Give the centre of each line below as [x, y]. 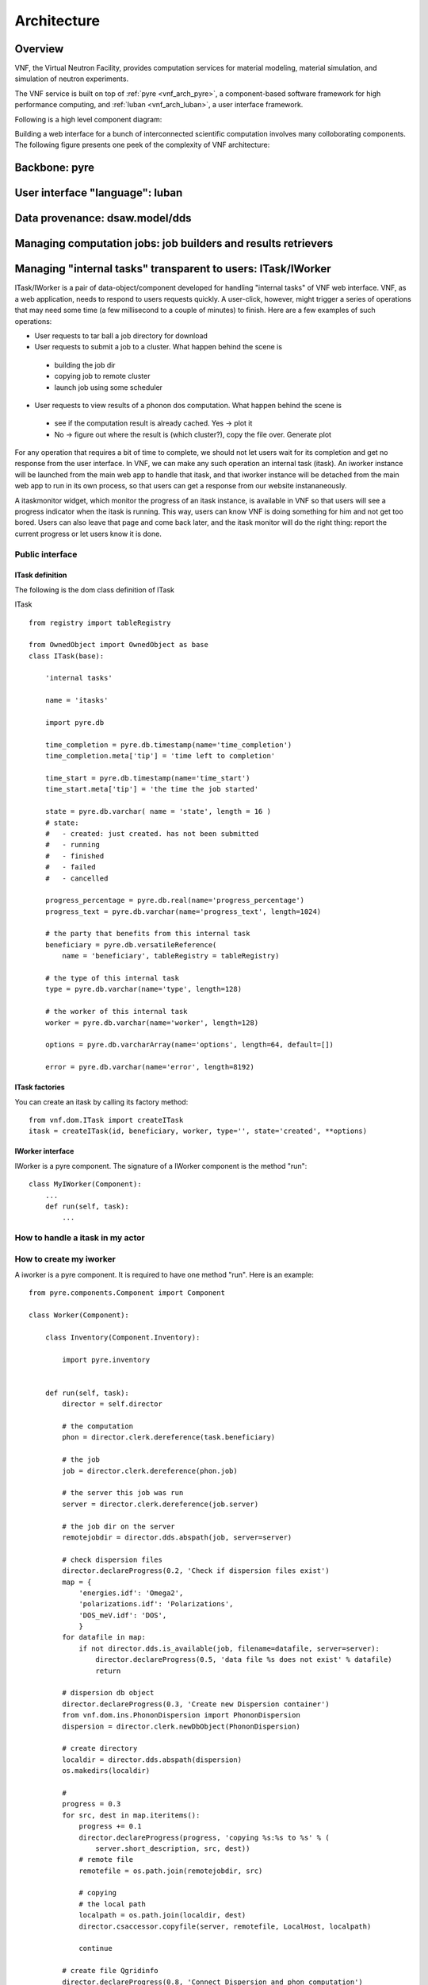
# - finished [75, 856]
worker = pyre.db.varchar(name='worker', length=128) [152, 1023]
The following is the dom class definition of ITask [94, 590]
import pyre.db [75, 723]
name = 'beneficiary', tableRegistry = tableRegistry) [171, 956]
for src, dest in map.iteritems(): [131, 1815]
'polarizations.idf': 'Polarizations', [156, 1604]
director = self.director [112, 1404]
